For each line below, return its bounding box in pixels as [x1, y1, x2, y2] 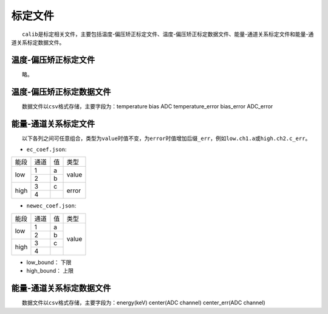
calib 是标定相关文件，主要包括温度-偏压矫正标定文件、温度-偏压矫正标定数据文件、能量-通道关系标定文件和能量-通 [22, 30, 314, 38]
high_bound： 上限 [26, 267, 74, 274]
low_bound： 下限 [26, 259, 72, 266]
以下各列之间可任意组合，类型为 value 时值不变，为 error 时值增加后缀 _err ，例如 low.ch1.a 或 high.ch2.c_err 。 [22, 134, 311, 142]
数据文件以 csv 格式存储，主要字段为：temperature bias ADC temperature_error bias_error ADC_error [22, 102, 273, 110]
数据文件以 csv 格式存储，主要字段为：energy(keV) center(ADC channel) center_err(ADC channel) [22, 299, 265, 307]
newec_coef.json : [26, 202, 77, 209]
